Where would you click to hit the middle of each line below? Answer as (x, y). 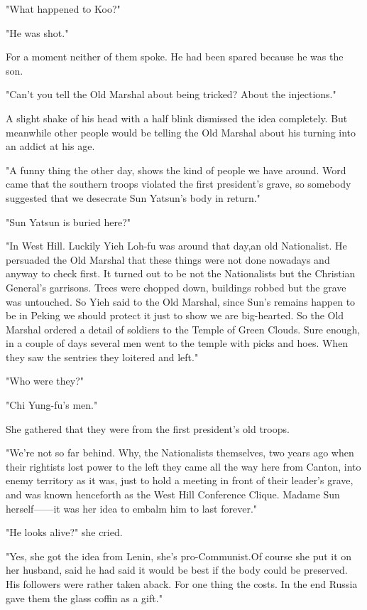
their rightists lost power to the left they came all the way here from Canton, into (183, 466)
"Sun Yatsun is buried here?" (69, 221)
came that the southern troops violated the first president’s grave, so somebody (179, 184)
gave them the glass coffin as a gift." (84, 598)
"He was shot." (37, 32)
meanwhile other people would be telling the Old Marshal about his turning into (181, 132)
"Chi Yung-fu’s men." (52, 405)
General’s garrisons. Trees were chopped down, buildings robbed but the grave (176, 287)
